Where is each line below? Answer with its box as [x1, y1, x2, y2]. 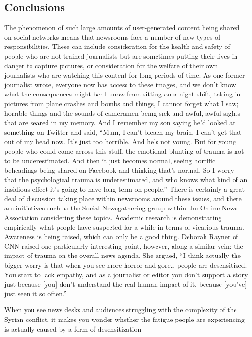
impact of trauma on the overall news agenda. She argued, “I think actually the [4, 250, 241, 260]
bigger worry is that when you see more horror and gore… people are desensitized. [4, 260, 247, 270]
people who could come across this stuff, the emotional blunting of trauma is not [4, 145, 244, 156]
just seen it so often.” [4, 288, 67, 298]
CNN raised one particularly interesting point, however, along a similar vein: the [4, 241, 243, 251]
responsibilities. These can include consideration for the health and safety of [4, 41, 230, 51]
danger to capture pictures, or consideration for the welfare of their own [4, 60, 218, 70]
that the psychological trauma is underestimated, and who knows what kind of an [4, 174, 248, 184]
